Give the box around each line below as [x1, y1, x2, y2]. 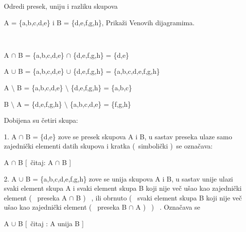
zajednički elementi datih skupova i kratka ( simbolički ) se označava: [4, 141, 213, 151]
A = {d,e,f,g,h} [17, 99, 62, 109]
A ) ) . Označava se [136, 202, 200, 212]
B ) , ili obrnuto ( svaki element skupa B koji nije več [76, 192, 242, 202]
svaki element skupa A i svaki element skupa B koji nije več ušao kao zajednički [4, 183, 242, 193]
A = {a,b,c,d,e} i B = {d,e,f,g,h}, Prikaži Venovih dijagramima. [4, 17, 195, 27]
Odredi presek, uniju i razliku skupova [4, 1, 118, 11]
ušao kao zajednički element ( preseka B [4, 202, 127, 212]
